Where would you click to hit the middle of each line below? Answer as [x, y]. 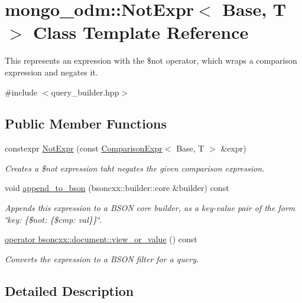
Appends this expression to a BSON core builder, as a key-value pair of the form [150, 208]
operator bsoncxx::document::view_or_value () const [101, 239]
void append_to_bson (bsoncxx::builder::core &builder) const [117, 188]
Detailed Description [69, 290]
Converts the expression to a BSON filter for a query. [102, 258]
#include [21, 92]
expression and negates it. [51, 72]
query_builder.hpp [85, 92]
